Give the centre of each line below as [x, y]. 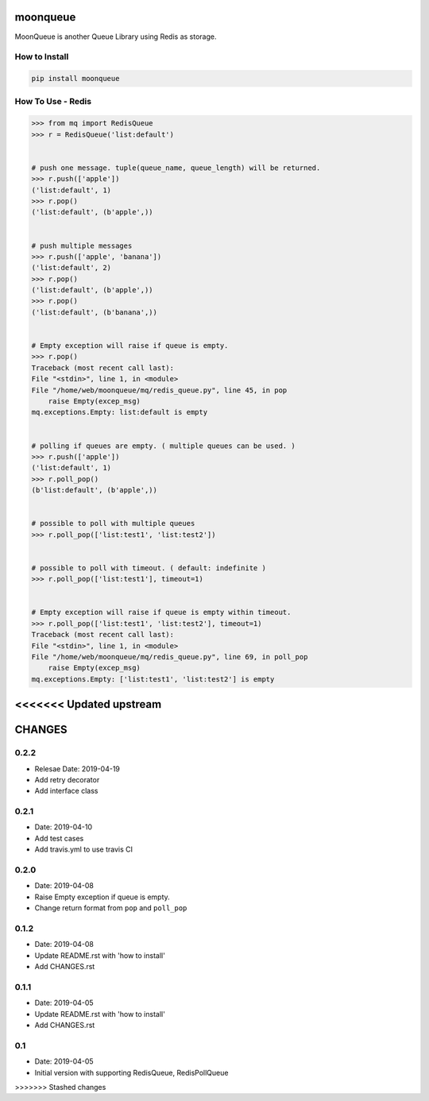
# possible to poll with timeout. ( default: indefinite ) [149, 568]
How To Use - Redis [53, 102]
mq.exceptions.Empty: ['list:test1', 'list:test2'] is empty [153, 679]
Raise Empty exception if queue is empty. [102, 897]
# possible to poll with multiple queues [113, 523]
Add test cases [59, 838]
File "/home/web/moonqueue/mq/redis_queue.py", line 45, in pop [159, 390]
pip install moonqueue [75, 79]
